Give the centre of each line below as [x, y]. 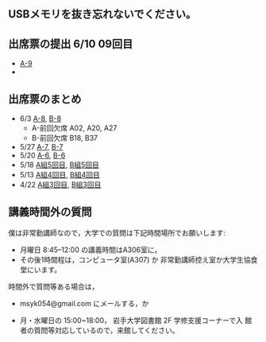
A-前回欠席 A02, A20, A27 [74, 128]
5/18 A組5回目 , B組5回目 [59, 165]
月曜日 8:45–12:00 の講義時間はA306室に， [90, 250]
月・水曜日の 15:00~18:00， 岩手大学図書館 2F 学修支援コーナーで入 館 [136, 320]
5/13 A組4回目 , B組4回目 [60, 175]
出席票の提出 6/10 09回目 [71, 43]
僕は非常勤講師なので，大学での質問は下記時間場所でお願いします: [117, 232]
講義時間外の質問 [50, 212]
